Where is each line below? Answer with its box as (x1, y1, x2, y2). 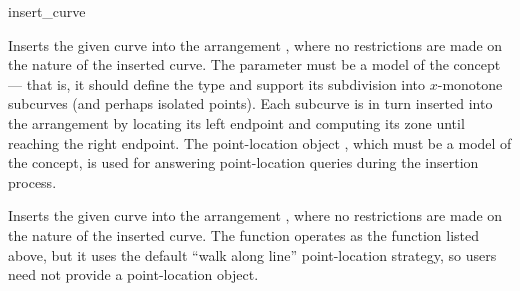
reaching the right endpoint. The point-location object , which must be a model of (8, 132, 512, 153)
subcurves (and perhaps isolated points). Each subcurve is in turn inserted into (8, 93, 493, 114)
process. (8, 171, 57, 192)
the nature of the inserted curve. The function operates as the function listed (8, 224, 480, 245)
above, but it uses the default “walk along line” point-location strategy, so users (8, 244, 497, 265)
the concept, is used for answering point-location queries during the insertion (8, 152, 479, 173)
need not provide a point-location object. (8, 264, 259, 285)
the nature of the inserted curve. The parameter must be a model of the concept (8, 54, 501, 75)
